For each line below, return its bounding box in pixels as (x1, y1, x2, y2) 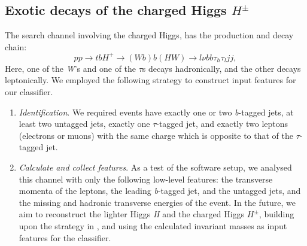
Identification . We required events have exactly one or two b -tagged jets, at (19, 105, 294, 118)
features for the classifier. (19, 231, 111, 244)
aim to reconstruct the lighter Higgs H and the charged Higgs (19, 208, 245, 220)
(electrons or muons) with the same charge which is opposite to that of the (19, 129, 293, 141)
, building (259, 208, 294, 220)
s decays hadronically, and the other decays (142, 62, 301, 74)
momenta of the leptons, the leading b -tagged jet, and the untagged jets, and (19, 184, 301, 197)
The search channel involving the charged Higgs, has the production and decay (5, 29, 294, 41)
